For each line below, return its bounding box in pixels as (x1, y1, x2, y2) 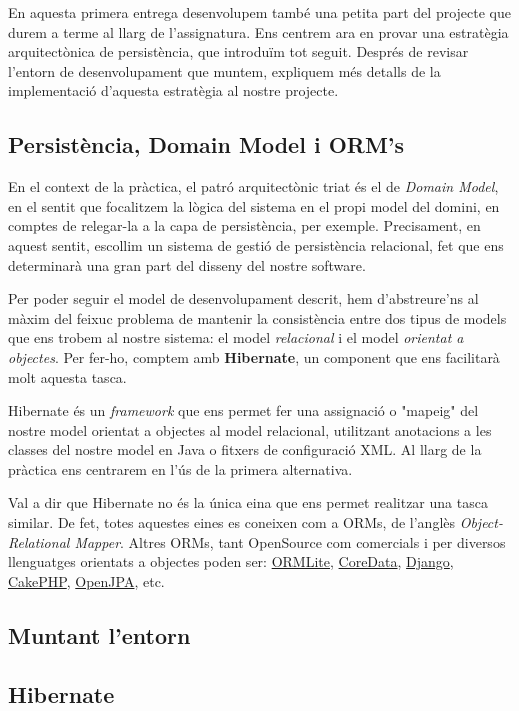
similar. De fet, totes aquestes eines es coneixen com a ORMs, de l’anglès (8, 512, 456, 533)
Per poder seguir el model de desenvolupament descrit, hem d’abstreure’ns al (8, 288, 479, 309)
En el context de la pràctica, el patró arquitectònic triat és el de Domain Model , (8, 176, 499, 197)
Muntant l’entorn (8, 619, 191, 650)
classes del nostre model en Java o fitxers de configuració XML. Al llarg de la (8, 439, 482, 460)
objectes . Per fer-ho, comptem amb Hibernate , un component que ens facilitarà (8, 346, 500, 367)
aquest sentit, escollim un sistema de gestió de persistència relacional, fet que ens (8, 234, 504, 255)
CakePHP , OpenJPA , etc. (8, 570, 165, 591)
